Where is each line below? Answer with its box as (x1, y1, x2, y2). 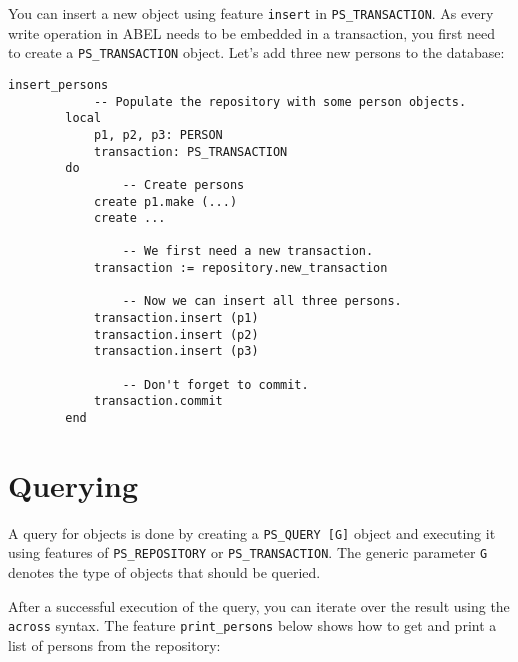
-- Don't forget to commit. (122, 377, 309, 392)
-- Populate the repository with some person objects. (93, 94, 467, 109)
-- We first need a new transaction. (122, 244, 374, 259)
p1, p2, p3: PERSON (93, 127, 223, 142)
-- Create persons (122, 177, 245, 192)
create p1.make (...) (93, 194, 238, 209)
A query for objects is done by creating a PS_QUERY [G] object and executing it (8, 522, 496, 543)
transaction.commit (93, 394, 223, 409)
